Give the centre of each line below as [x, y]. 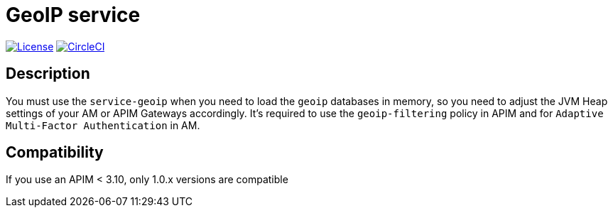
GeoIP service [73, 15]
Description [48, 74]
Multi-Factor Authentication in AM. [103, 125]
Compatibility [55, 153]
